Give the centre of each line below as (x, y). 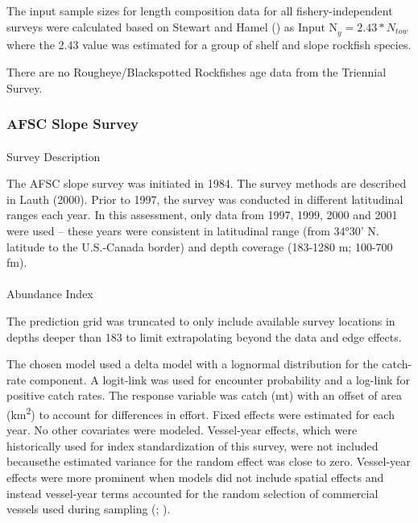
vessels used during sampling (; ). (89, 509)
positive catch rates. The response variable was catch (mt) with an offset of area (204, 395)
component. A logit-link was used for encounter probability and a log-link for (219, 379)
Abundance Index (50, 294)
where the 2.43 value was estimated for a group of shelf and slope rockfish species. (209, 45)
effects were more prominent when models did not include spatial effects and (195, 477)
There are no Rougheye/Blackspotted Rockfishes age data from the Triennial (197, 71)
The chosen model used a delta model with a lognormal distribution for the (192, 364)
